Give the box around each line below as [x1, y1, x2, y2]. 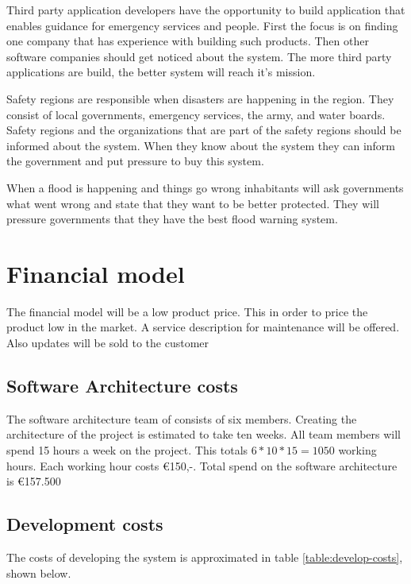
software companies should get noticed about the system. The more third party [6, 48, 392, 64]
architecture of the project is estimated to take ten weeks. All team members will [6, 426, 401, 443]
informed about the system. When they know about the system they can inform [6, 137, 395, 153]
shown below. [6, 564, 71, 581]
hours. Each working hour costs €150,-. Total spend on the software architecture [6, 457, 398, 474]
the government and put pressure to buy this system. [6, 153, 264, 169]
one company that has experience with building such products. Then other [6, 33, 369, 49]
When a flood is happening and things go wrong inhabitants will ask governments [6, 179, 404, 195]
